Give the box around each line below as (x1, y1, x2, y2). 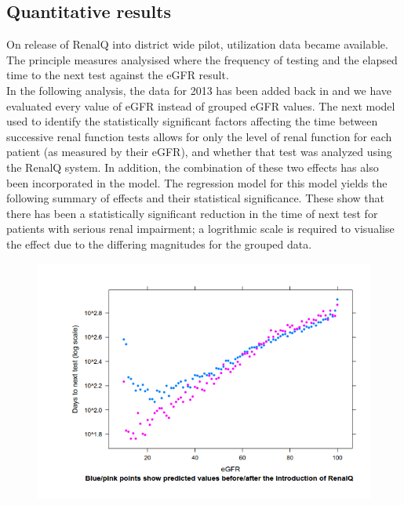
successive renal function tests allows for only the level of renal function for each (6, 128, 392, 144)
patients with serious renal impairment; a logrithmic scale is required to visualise (6, 220, 395, 237)
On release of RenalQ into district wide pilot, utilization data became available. (6, 36, 388, 53)
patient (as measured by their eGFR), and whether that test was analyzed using (6, 144, 392, 160)
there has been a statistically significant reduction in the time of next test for (6, 205, 378, 221)
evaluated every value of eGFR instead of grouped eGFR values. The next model (6, 97, 395, 114)
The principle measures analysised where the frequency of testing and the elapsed (6, 51, 398, 67)
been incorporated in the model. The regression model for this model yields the (6, 174, 388, 191)
